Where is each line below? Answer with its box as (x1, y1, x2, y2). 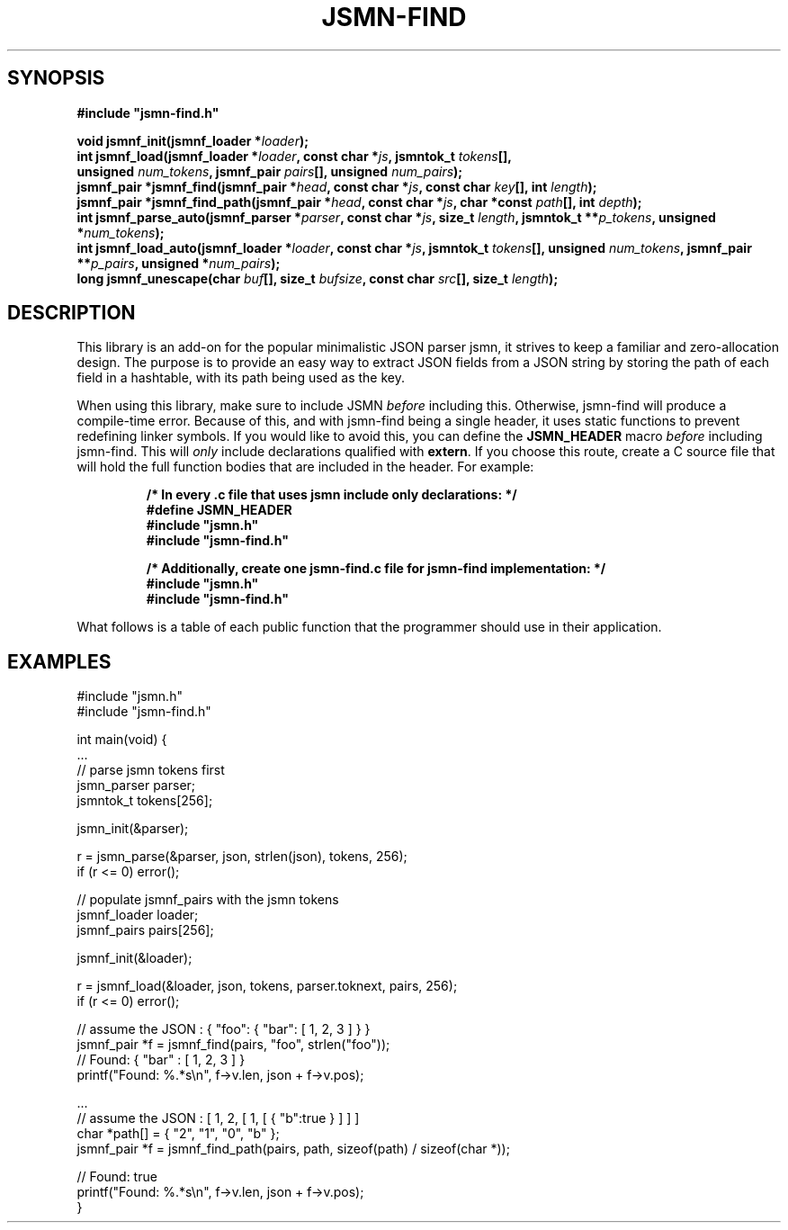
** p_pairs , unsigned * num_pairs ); (76, 255, 281, 271)
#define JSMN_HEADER (146, 502, 292, 518)
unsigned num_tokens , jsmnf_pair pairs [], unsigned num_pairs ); (76, 163, 463, 179)
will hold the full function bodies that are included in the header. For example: (76, 459, 534, 475)
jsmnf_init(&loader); (76, 950, 193, 966)
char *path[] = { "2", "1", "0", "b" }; (76, 1126, 280, 1142)
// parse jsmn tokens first (76, 762, 225, 778)
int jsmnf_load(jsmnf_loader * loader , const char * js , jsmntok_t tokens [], (76, 148, 512, 164)
